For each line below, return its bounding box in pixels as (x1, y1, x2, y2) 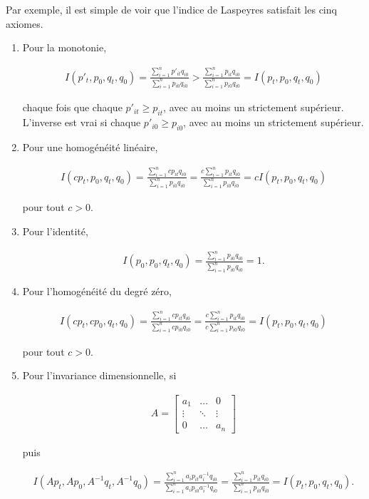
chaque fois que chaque (22, 100, 123, 115)
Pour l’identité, (22, 223, 88, 238)
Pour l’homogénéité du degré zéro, (22, 284, 172, 299)
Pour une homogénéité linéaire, (22, 140, 158, 155)
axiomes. (6, 16, 43, 31)
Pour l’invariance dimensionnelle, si (22, 368, 177, 383)
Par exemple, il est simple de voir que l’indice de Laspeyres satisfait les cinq (6, 2, 337, 16)
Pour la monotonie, (22, 40, 107, 55)
